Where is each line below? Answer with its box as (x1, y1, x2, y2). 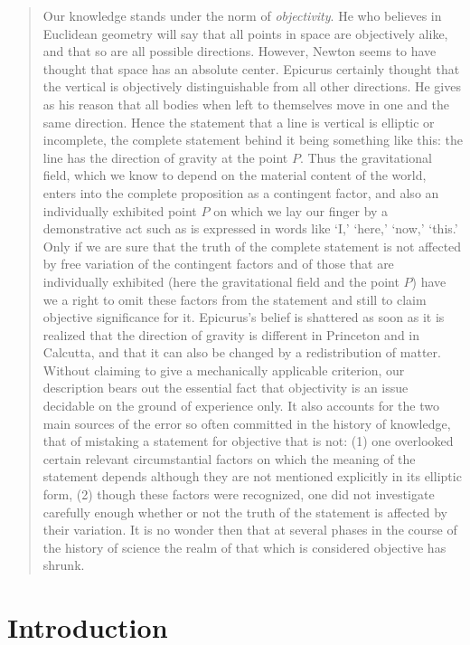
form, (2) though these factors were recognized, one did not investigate (42, 485, 435, 504)
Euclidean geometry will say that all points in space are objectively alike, (42, 24, 448, 43)
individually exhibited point (42, 201, 197, 220)
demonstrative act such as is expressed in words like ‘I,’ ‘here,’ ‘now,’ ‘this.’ (42, 219, 458, 238)
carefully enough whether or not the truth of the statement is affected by (42, 502, 447, 521)
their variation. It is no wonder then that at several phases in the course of (42, 520, 457, 539)
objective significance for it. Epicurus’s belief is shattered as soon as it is (42, 308, 445, 327)
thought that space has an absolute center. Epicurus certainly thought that (42, 59, 460, 78)
